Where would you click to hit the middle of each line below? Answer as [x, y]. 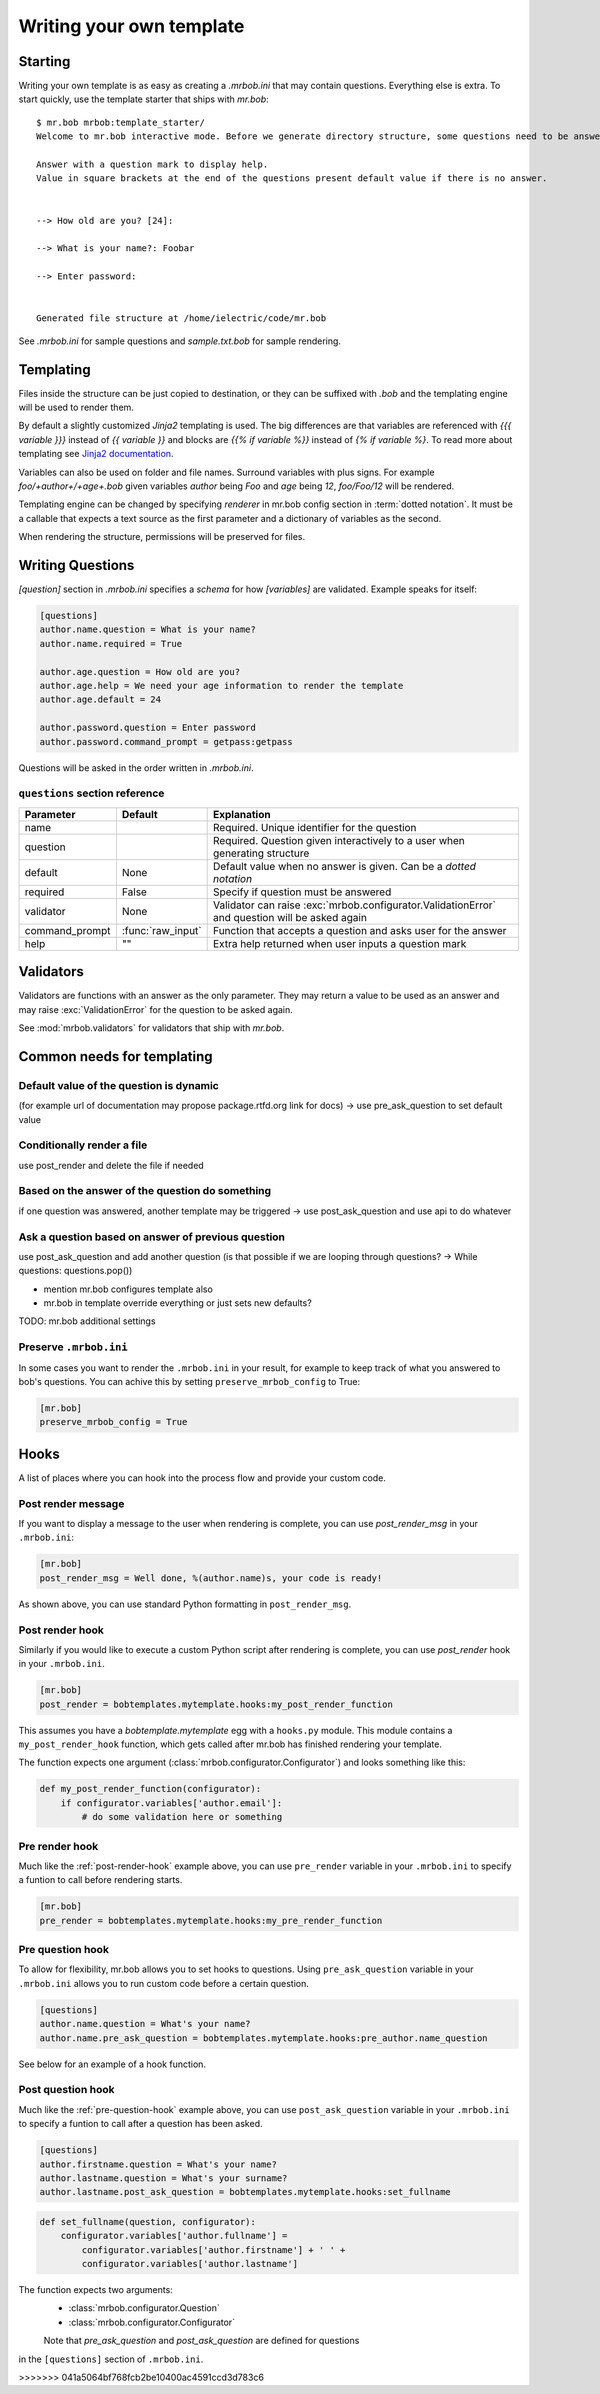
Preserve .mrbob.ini [73, 1347]
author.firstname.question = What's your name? [158, 2164]
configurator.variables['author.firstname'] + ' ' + [213, 2249]
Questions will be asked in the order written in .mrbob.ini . [136, 767]
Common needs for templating [116, 1056]
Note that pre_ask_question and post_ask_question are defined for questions [201, 2341]
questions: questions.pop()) [75, 1271]
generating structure [261, 853]
